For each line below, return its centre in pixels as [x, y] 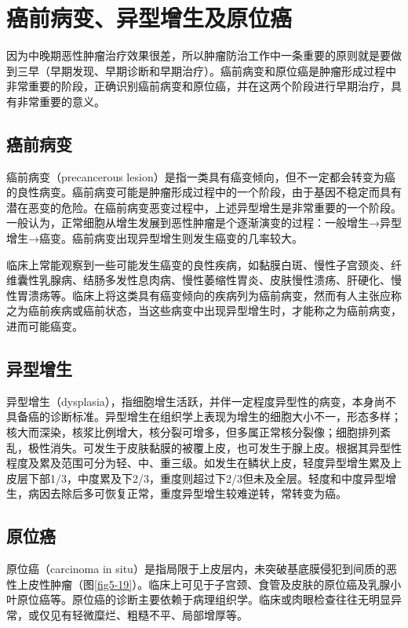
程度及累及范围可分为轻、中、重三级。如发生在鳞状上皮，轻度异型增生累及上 [204, 463]
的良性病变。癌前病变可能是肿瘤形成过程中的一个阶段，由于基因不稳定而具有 [204, 192]
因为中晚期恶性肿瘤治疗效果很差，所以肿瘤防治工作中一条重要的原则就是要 [199, 55]
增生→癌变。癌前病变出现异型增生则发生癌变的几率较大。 [155, 238]
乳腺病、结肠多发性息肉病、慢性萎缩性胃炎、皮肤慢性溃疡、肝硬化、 [215, 280]
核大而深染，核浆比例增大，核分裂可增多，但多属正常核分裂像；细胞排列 [193, 432]
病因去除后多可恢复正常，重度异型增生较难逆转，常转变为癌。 [187, 493]
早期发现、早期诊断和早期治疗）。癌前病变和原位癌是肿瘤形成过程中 [223, 70]
